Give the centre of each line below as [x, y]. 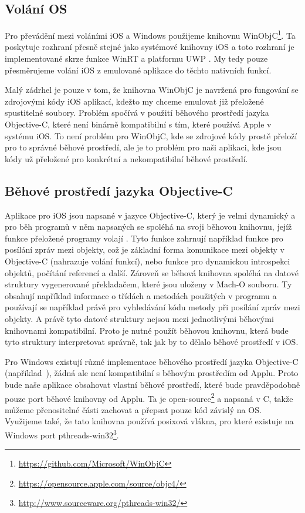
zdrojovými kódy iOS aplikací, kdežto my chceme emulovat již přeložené [134, 101]
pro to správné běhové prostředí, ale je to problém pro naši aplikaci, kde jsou [143, 147]
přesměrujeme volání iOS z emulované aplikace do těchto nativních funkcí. [138, 70]
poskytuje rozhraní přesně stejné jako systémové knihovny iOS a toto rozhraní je [150, 47]
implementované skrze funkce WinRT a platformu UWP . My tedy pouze [136, 58]
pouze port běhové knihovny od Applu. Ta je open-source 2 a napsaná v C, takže [149, 397]
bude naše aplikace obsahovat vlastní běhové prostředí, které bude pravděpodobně [152, 384]
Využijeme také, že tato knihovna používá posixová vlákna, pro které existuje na [149, 421]
